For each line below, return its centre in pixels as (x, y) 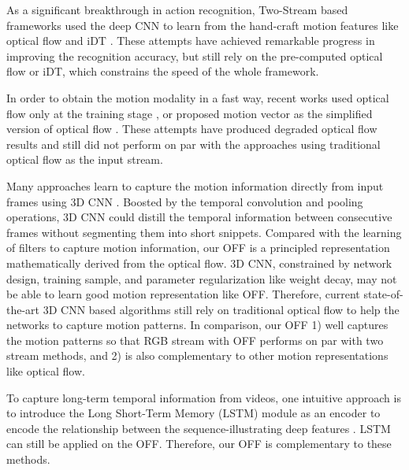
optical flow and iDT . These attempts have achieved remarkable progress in (191, 41)
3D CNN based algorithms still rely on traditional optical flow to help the (221, 309)
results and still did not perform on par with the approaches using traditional (193, 144)
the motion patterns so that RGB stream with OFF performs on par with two (195, 340)
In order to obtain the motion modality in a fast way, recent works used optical (198, 97)
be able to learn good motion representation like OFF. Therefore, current (183, 294)
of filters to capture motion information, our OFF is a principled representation (198, 248)
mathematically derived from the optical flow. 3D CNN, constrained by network (199, 263)
